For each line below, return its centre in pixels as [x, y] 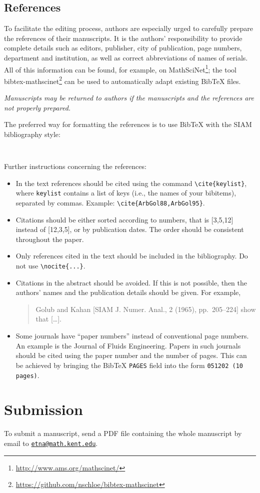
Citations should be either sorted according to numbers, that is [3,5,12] [124, 219]
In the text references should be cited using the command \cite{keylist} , [131, 183]
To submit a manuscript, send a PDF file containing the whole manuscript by [123, 433]
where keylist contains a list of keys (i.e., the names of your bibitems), [126, 193]
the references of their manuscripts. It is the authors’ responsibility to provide [123, 38]
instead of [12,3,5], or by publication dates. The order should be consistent [130, 229]
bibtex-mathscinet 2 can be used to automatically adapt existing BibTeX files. [122, 80]
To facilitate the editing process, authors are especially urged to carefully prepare [128, 28]
